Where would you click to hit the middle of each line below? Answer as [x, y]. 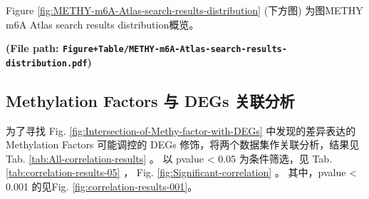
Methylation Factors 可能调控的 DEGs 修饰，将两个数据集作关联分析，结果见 [183, 144]
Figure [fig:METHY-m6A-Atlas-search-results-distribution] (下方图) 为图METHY [184, 10]
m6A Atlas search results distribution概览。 [103, 24]
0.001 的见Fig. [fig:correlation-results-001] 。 [102, 187]
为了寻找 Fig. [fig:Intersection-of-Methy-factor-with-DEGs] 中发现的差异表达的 [181, 130]
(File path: [32, 48]
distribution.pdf [47, 63]
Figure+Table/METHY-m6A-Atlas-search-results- [175, 50]
